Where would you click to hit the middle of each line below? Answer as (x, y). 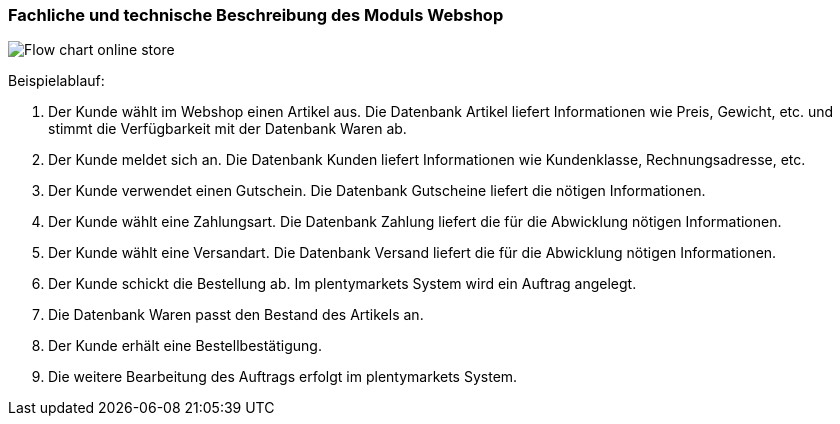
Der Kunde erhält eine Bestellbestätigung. (185, 346)
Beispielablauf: (56, 81)
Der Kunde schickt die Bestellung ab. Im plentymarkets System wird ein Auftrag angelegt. (342, 284)
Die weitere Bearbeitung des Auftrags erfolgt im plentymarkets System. (283, 377)
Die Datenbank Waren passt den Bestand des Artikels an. (236, 315)
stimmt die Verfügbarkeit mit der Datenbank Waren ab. (227, 129)
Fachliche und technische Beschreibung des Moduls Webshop (256, 15)
